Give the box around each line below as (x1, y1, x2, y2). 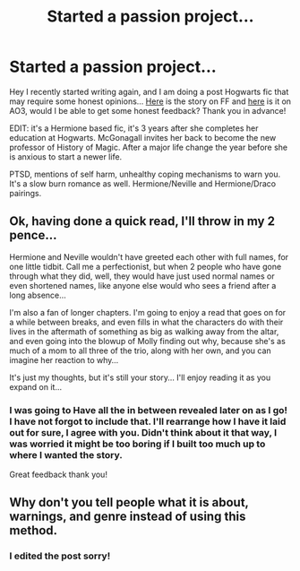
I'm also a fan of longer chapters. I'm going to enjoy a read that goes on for (9, 307, 287, 317)
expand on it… (9, 381, 63, 392)
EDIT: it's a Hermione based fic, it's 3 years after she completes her (9, 123, 259, 134)
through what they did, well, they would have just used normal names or (9, 271, 275, 281)
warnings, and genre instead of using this (9, 509, 246, 524)
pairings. (9, 187, 42, 198)
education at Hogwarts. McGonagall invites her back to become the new (9, 132, 277, 143)
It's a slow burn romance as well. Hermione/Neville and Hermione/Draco (9, 177, 276, 189)
